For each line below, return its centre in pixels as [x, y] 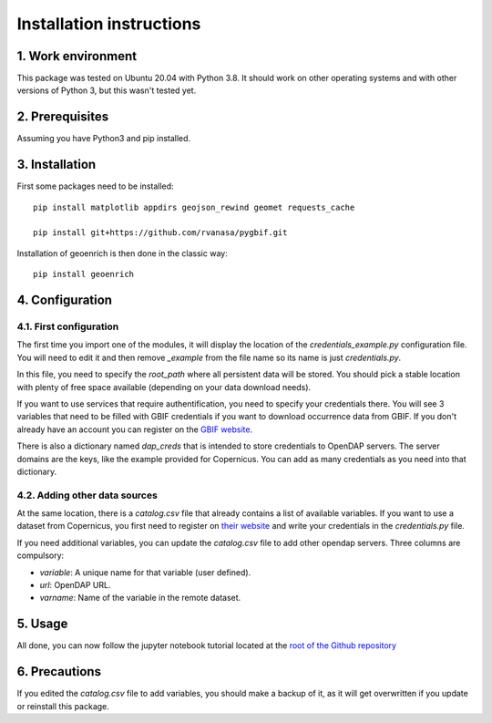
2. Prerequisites [63, 117]
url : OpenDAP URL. [75, 584]
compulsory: [41, 555]
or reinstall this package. [63, 706]
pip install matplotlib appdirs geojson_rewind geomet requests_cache [194, 207]
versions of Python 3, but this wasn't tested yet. [107, 90]
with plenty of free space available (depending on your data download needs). [164, 387]
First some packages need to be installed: [95, 186]
